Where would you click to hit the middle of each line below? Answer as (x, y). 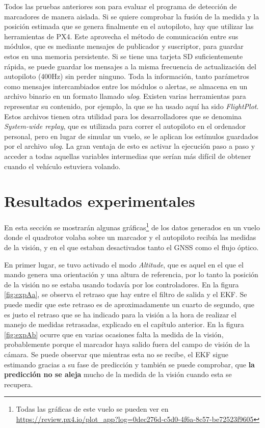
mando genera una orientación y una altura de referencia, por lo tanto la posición (131, 274)
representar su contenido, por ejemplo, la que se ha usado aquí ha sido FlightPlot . (131, 106)
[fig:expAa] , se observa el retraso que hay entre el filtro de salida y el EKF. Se (126, 294)
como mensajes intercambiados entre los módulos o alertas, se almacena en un (126, 86)
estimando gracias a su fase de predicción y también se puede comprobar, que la (129, 364)
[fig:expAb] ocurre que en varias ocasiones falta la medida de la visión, (114, 334)
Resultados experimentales (100, 201)
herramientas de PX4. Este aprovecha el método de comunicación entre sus (121, 36)
